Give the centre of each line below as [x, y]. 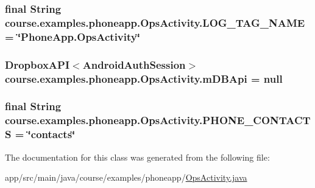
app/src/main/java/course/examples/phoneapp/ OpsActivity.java [126, 177]
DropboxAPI [37, 64]
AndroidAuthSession [134, 64]
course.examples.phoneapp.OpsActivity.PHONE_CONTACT [158, 120]
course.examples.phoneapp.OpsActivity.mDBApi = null [144, 78]
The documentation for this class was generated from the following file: [137, 157]
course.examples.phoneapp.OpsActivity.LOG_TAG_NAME [155, 22]
